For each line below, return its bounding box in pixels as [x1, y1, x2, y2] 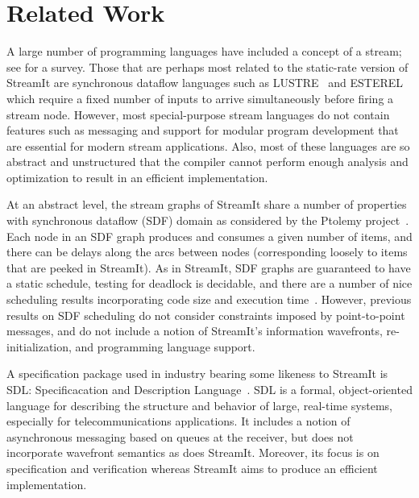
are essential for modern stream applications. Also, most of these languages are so [6, 137, 410, 154]
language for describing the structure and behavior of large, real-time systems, [6, 396, 392, 413]
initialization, [6, 338, 72, 355]
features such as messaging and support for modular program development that [6, 122, 399, 139]
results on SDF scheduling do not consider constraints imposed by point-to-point [6, 306, 405, 323]
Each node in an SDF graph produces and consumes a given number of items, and [6, 227, 413, 244]
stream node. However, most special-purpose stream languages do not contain [6, 106, 390, 122]
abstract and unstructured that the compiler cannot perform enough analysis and [6, 153, 409, 170]
